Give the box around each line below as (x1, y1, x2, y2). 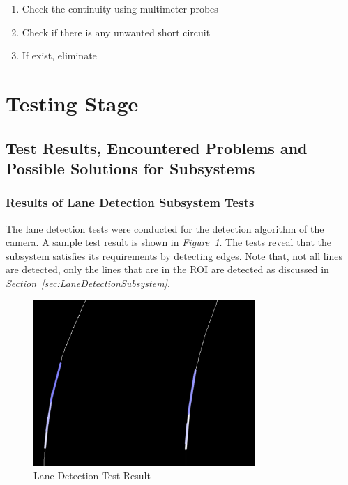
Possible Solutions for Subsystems (6, 157, 255, 178)
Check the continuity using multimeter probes (22, 1, 218, 15)
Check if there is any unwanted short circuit (22, 24, 211, 39)
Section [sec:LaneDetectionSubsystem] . (6, 275, 170, 290)
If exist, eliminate (22, 48, 97, 63)
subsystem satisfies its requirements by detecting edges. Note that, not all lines (6, 248, 343, 263)
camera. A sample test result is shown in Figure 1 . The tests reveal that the (6, 235, 331, 249)
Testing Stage (6, 88, 139, 117)
